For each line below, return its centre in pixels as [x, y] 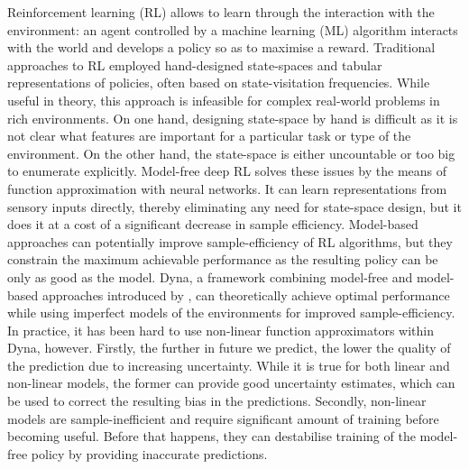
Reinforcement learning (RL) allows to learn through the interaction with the [221, 12]
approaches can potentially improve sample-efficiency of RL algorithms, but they [230, 241]
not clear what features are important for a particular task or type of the [209, 136]
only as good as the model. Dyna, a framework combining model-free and [210, 276]
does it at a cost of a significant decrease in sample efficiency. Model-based [213, 224]
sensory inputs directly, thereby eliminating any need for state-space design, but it [234, 206]
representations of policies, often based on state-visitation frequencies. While [219, 83]
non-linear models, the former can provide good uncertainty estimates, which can [231, 383]
